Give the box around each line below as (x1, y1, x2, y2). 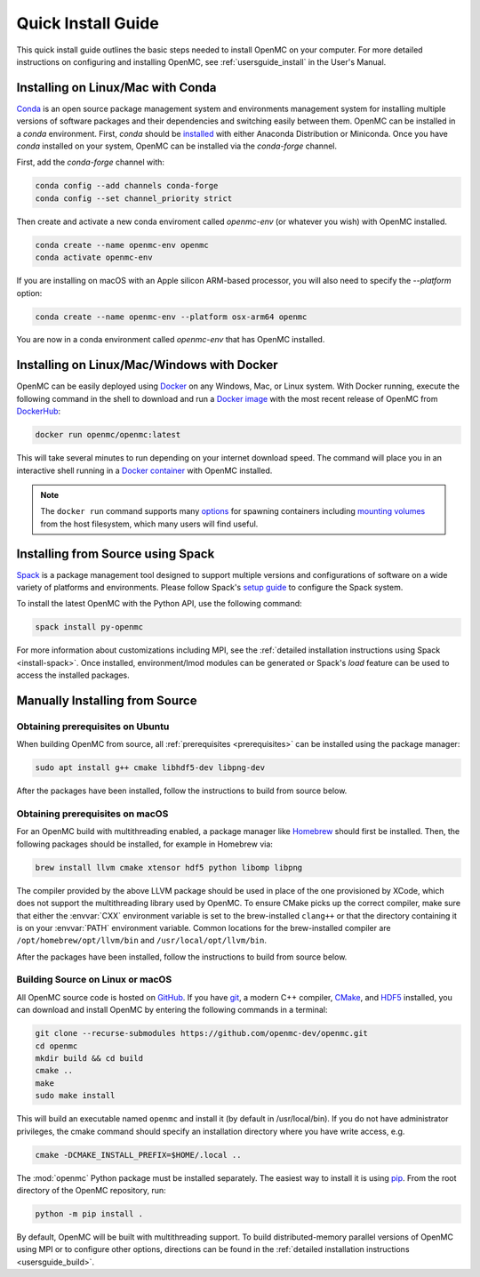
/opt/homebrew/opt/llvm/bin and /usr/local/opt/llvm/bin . (16, 935, 267, 946)
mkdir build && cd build (35, 1054, 144, 1064)
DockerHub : (16, 406, 61, 417)
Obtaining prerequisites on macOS (16, 807, 169, 820)
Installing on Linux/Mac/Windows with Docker (16, 357, 278, 373)
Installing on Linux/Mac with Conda (16, 80, 217, 95)
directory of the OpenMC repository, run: (16, 1185, 166, 1195)
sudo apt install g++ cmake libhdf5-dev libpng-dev (35, 763, 266, 773)
